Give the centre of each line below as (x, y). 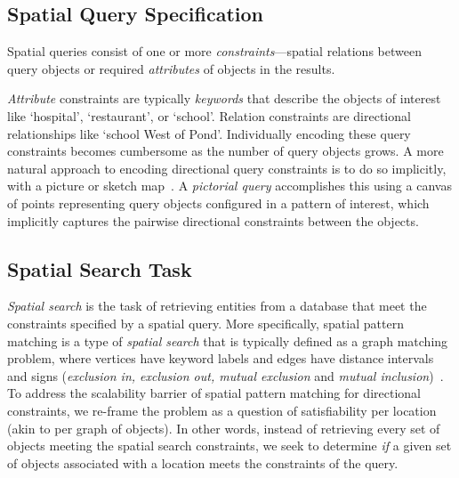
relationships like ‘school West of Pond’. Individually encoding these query (209, 133)
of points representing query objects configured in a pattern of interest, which (218, 203)
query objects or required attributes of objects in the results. (171, 68)
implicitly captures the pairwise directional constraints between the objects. (213, 220)
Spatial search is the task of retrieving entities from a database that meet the (217, 306)
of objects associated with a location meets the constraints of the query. (203, 462)
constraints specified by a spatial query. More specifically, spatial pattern (205, 323)
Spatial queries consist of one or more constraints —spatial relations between (214, 51)
